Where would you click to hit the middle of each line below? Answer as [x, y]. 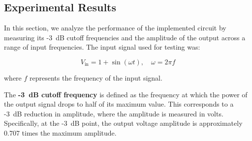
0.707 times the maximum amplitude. [60, 132]
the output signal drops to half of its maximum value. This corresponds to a [119, 104]
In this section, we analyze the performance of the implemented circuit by [115, 28]
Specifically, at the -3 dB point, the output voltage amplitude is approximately [123, 123]
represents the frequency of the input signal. [96, 77]
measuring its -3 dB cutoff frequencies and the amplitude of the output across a [125, 37]
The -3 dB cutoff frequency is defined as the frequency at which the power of [126, 94]
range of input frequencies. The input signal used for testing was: [102, 47]
